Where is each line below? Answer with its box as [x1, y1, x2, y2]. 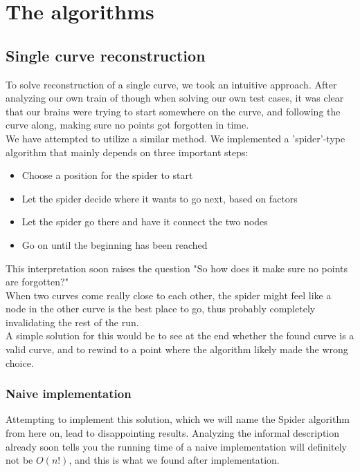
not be [6, 453, 33, 467]
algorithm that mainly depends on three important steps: [6, 144, 249, 159]
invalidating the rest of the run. [6, 314, 139, 329]
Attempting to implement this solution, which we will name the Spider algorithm [6, 412, 350, 426]
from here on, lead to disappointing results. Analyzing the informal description [6, 426, 340, 440]
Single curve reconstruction [6, 44, 206, 66]
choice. [6, 355, 34, 370]
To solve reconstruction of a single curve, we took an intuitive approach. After [6, 77, 337, 91]
